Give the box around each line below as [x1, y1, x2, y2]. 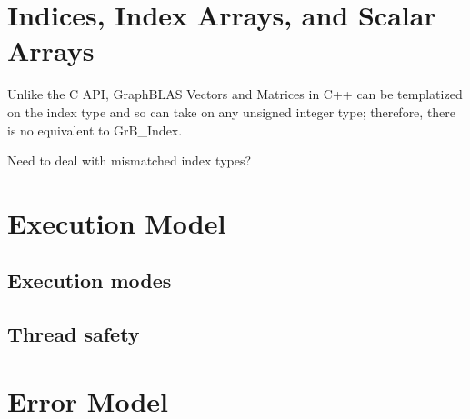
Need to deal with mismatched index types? [7, 151, 252, 170]
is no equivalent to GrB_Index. [7, 120, 183, 139]
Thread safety [7, 320, 140, 348]
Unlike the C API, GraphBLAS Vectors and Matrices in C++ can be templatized [7, 85, 463, 104]
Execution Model [7, 204, 226, 241]
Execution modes [7, 266, 172, 294]
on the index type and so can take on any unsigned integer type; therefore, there [7, 102, 456, 121]
